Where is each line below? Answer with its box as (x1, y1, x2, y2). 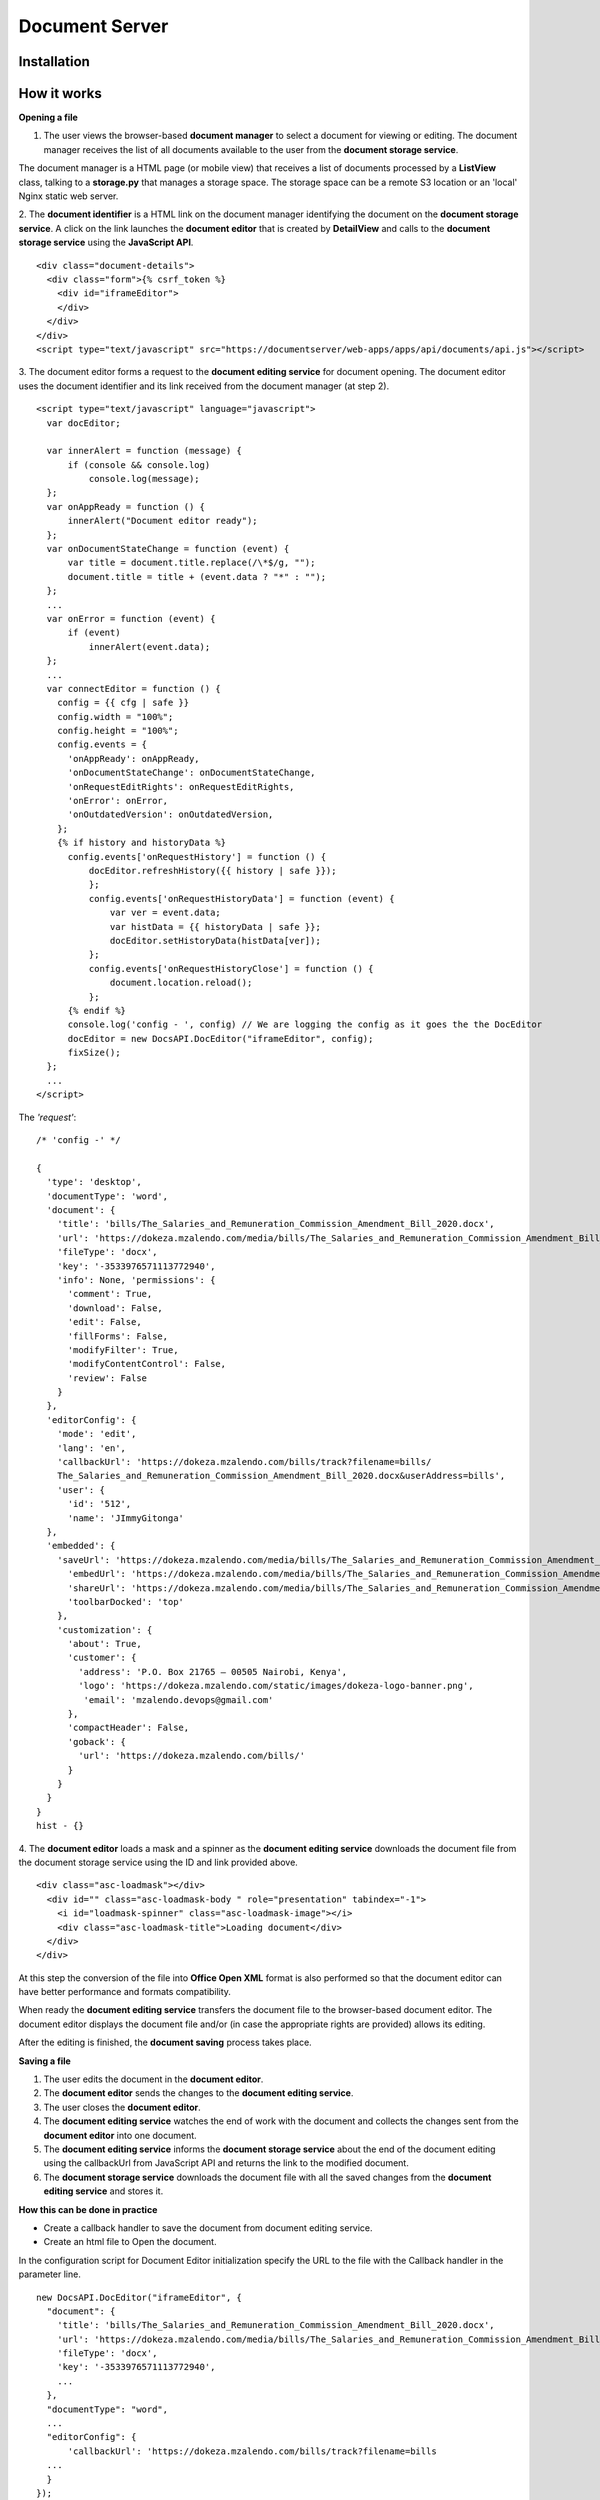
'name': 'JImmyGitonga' (67, 1512, 185, 1524)
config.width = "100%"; (56, 711, 174, 722)
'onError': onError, (67, 795, 169, 807)
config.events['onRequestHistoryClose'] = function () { (88, 963, 374, 974)
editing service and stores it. (43, 2185, 164, 2197)
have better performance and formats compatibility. (18, 1986, 232, 1998)
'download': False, (67, 1302, 164, 1314)
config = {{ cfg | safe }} (56, 697, 190, 709)
